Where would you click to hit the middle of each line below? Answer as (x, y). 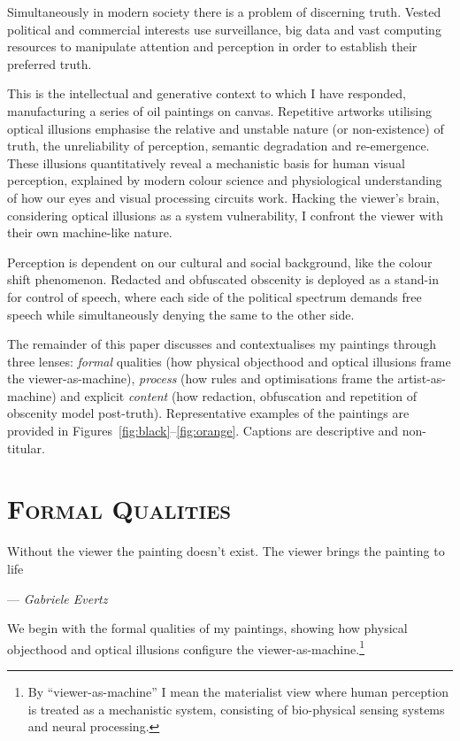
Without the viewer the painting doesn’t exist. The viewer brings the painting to (226, 551)
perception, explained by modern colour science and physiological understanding (225, 180)
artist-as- (422, 378)
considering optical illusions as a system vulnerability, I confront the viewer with (225, 215)
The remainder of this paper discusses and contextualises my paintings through (222, 344)
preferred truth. (50, 63)
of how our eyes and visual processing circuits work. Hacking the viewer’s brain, (223, 197)
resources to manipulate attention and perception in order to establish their (212, 46)
